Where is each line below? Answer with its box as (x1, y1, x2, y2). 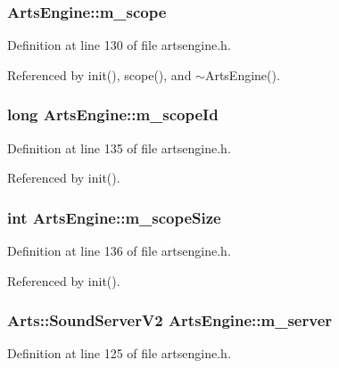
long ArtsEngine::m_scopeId (7, 103, 219, 126)
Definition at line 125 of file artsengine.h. (7, 344, 231, 363)
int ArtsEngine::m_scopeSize (7, 206, 221, 228)
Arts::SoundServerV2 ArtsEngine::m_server (7, 309, 333, 331)
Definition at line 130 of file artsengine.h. (7, 36, 231, 54)
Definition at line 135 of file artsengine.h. (7, 138, 231, 157)
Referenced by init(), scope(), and (7, 65, 192, 84)
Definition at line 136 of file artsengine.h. (7, 241, 231, 260)
